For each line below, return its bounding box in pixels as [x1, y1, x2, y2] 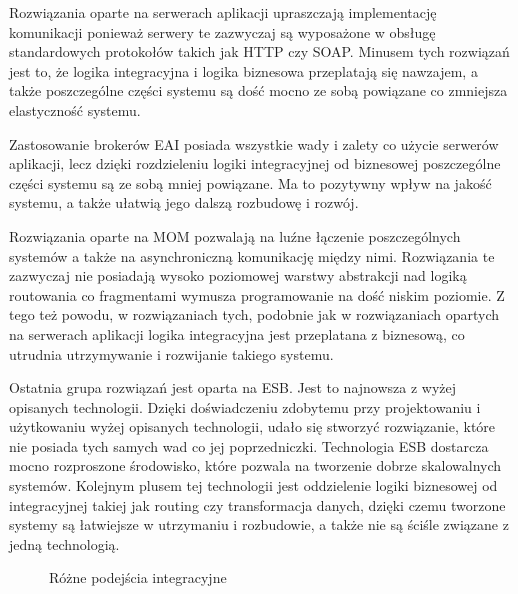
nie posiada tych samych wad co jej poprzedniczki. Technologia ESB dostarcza [9, 435, 489, 456]
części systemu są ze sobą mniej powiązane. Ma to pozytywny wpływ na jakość [9, 172, 492, 193]
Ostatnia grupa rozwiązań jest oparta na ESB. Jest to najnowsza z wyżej [9, 377, 457, 398]
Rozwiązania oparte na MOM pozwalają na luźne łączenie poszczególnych [9, 225, 461, 246]
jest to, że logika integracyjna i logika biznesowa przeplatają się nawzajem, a [9, 60, 478, 81]
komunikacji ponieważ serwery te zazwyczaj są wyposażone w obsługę [9, 21, 436, 42]
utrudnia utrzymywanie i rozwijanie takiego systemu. [9, 343, 334, 364]
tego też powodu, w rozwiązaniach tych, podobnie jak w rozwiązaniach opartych [9, 304, 500, 325]
